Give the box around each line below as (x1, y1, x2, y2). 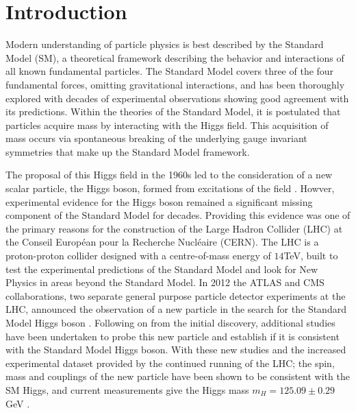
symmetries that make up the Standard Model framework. (5, 144, 250, 158)
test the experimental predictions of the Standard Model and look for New (5, 261, 318, 276)
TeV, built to (283, 248, 338, 263)
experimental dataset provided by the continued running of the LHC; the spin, (5, 355, 335, 370)
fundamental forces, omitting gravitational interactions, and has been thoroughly (5, 77, 345, 91)
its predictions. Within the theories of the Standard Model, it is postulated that (5, 104, 341, 119)
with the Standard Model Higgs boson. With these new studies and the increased (5, 342, 346, 357)
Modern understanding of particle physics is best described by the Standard (5, 37, 324, 51)
